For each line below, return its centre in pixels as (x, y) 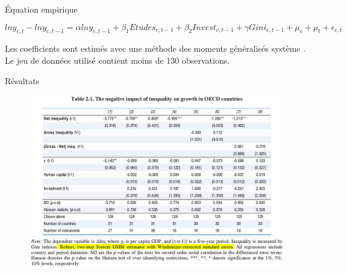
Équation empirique (41, 9)
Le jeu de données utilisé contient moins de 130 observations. (117, 60)
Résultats (22, 80)
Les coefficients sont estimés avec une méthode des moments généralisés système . (155, 48)
